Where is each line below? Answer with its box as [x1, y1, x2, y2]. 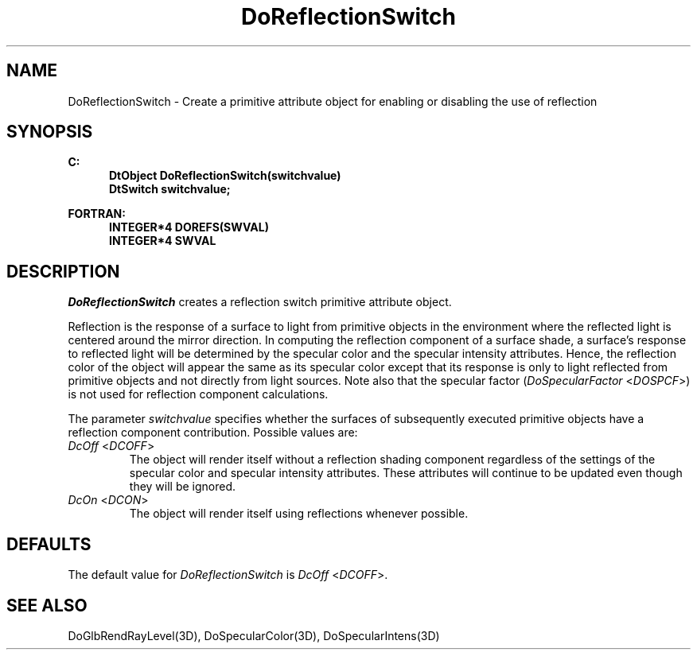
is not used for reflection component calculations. [68, 387, 329, 402]
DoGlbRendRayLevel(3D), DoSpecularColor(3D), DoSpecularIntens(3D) [68, 628, 440, 642]
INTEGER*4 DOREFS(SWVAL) [109, 220, 269, 235]
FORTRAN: [68, 207, 126, 221]
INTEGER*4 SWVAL [109, 234, 216, 248]
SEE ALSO [6, 595, 88, 615]
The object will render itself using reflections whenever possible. [129, 507, 469, 521]
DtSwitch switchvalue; [109, 182, 231, 196]
